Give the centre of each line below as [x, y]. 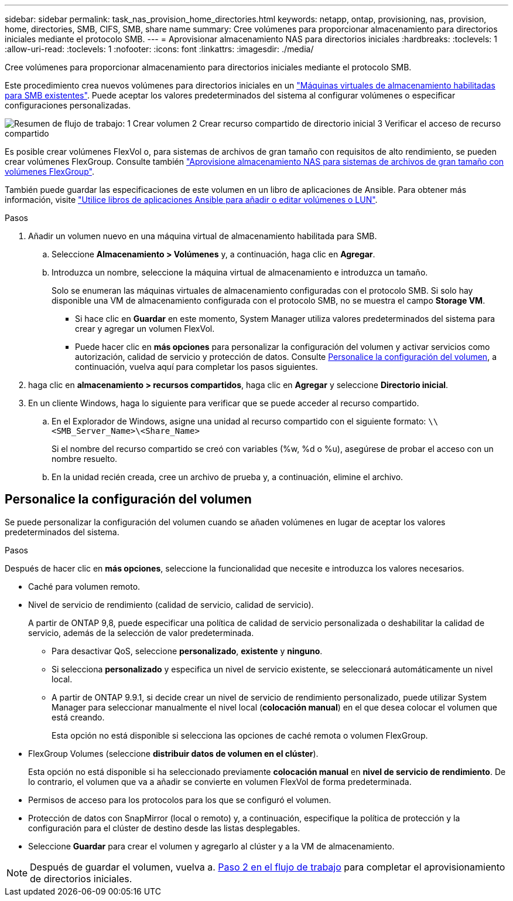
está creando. [78, 717]
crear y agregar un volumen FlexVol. [145, 329]
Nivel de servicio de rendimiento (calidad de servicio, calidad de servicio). [171, 604]
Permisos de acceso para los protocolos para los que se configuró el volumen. [180, 800]
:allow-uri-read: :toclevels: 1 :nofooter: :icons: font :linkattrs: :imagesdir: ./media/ [159, 49]
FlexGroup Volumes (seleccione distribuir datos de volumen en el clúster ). [173, 753]
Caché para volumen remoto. [84, 586]
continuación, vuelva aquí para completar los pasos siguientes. [196, 367]
